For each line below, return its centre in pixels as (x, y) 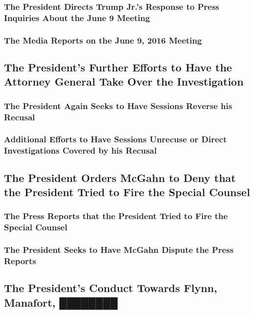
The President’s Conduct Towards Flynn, (111, 288)
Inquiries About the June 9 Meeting (77, 17)
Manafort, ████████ (61, 302)
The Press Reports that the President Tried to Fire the (116, 216)
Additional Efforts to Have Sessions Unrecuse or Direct (115, 139)
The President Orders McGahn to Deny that (120, 177)
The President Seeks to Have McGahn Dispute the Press (119, 250)
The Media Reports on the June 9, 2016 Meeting (103, 40)
